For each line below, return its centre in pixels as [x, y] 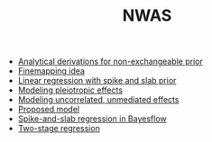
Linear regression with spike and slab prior [97, 81]
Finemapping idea [51, 71]
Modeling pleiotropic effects [70, 90]
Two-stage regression [59, 129]
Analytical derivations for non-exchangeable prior [110, 62]
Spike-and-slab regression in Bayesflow [92, 119]
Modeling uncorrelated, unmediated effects [98, 100]
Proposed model [48, 110]
